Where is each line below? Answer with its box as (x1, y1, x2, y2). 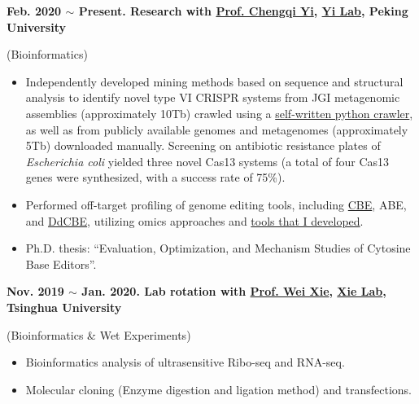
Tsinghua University (7, 298, 122, 315)
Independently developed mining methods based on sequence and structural (25, 72, 404, 90)
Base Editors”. (25, 255, 97, 272)
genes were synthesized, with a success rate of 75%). (25, 169, 286, 186)
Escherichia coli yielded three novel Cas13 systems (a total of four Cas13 (25, 152, 390, 169)
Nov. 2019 (7, 283, 64, 300)
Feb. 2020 (7, 2, 62, 19)
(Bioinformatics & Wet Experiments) (7, 326, 191, 343)
